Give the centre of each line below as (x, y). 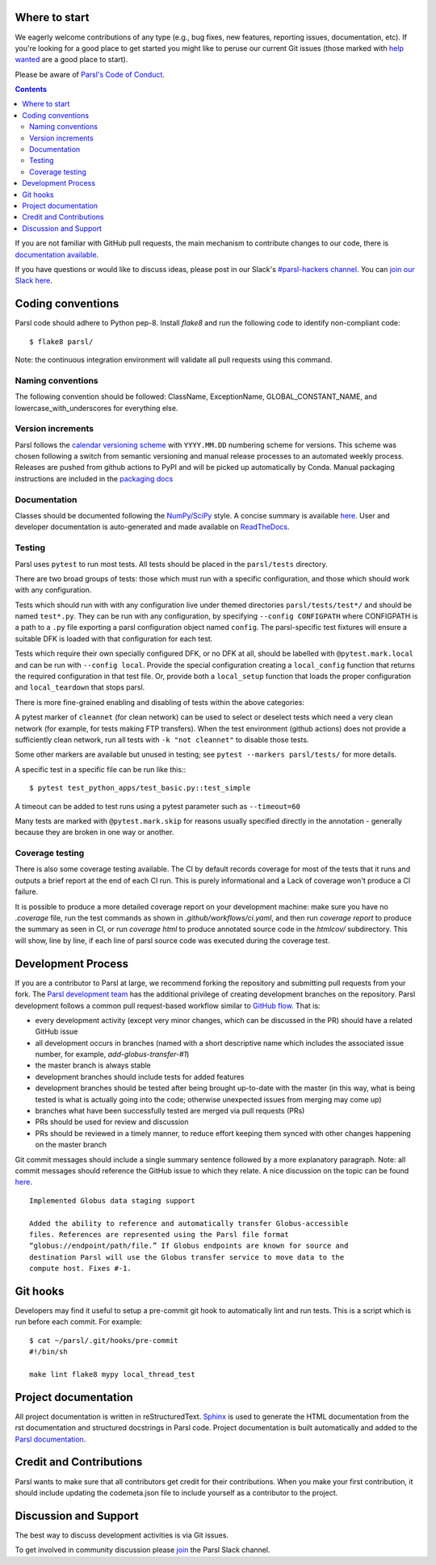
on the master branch (71, 1145)
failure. (27, 892)
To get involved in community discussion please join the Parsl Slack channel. (143, 1550)
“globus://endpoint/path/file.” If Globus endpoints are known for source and (189, 1246)
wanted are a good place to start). (71, 60)
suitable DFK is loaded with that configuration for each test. (114, 639)
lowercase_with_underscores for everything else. (96, 408)
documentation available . (57, 254)
